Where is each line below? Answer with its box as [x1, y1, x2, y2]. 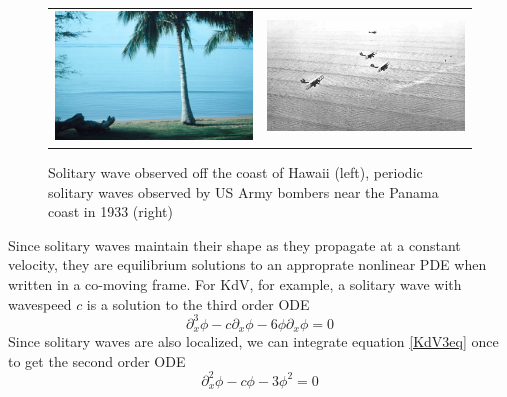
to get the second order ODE [8, 350, 186, 371]
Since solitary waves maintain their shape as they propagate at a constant [8, 234, 461, 255]
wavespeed [8, 293, 72, 314]
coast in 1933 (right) [48, 201, 173, 222]
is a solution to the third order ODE [86, 293, 310, 314]
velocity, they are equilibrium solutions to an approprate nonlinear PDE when [8, 254, 487, 275]
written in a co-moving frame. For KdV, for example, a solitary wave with [8, 273, 462, 294]
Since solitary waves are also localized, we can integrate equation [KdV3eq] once [8, 331, 499, 352]
